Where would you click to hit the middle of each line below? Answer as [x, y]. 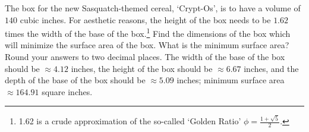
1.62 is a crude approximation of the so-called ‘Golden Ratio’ [130, 121]
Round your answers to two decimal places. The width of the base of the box [145, 57]
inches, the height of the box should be [142, 68]
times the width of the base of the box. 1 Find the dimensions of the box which [148, 32]
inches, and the [271, 68]
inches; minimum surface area [231, 80]
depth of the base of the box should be [75, 80]
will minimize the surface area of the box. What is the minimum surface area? [147, 45]
